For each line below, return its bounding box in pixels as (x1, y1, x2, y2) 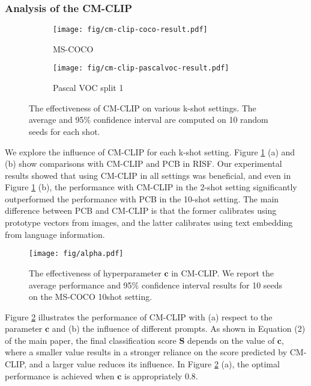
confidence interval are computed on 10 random (93, 113, 268, 126)
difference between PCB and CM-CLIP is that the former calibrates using (5, 204, 277, 217)
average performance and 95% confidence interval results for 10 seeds (29, 278, 283, 291)
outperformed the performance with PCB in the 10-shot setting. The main (5, 192, 279, 205)
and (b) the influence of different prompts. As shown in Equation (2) (52, 322, 306, 335)
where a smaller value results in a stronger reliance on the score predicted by (5, 346, 288, 358)
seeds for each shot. (29, 125, 100, 137)
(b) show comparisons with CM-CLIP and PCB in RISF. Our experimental (5, 157, 282, 170)
